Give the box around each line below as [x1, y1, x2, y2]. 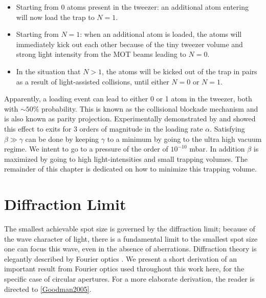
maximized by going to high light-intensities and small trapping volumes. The [4, 153, 248, 164]
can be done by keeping [25, 133, 99, 144]
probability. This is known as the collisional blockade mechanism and [41, 103, 258, 114]
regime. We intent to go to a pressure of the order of [4, 143, 168, 154]
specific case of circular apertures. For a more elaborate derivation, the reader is [4, 273, 255, 284]
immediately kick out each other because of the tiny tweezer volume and [16, 38, 243, 49]
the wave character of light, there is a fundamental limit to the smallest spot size [4, 233, 258, 244]
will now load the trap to [16, 11, 95, 22]
